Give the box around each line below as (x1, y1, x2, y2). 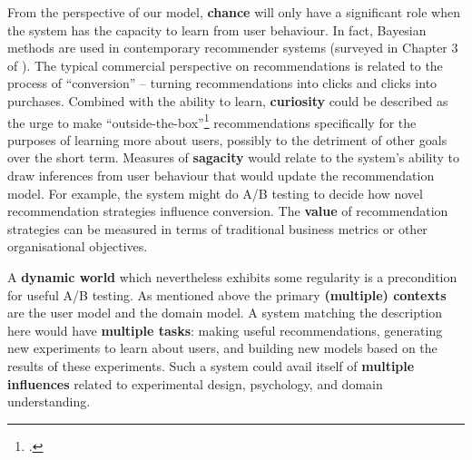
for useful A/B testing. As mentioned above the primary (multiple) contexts (7, 285, 447, 304)
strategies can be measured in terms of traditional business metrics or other (7, 219, 428, 238)
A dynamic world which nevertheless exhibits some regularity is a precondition (7, 267, 457, 286)
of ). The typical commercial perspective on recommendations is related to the (7, 55, 443, 74)
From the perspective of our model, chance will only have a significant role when (7, 3, 460, 21)
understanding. (7, 392, 91, 411)
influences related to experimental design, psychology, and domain (7, 374, 383, 393)
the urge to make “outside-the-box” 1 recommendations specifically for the (7, 110, 417, 132)
